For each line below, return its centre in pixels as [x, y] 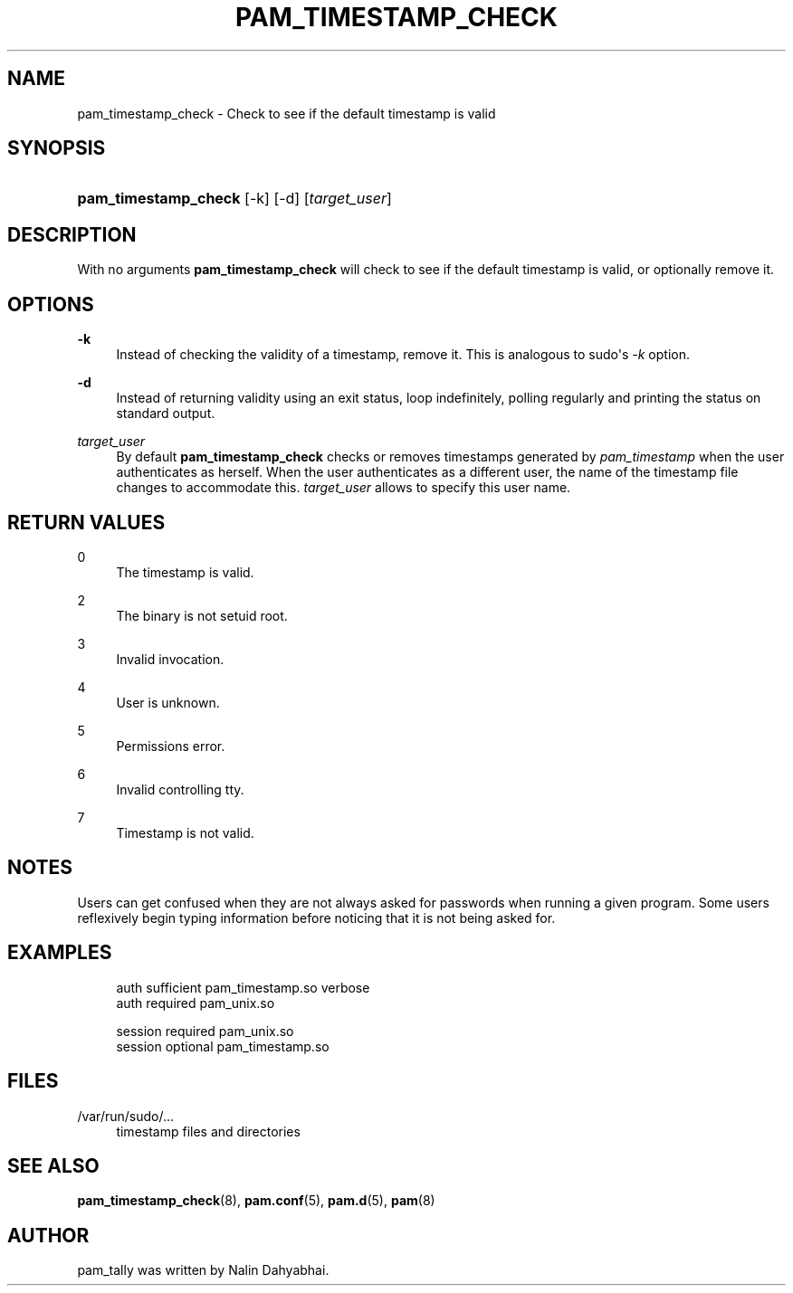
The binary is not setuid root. [202, 615]
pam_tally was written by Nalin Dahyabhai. [203, 1270]
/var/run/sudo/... [126, 1116]
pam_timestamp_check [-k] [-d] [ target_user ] [234, 199]
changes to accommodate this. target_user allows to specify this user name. [344, 488]
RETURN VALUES [86, 522]
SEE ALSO [53, 1165]
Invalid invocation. [170, 659]
